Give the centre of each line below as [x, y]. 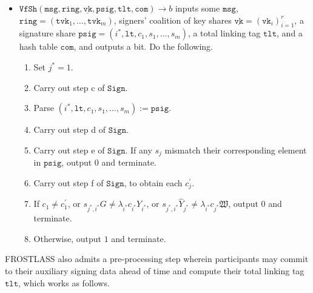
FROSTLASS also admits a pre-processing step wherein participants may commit [157, 259]
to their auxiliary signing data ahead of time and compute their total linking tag [155, 271]
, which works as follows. [64, 282]
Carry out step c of [69, 87]
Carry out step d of [69, 130]
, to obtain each [153, 182]
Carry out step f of [69, 182]
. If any [139, 150]
